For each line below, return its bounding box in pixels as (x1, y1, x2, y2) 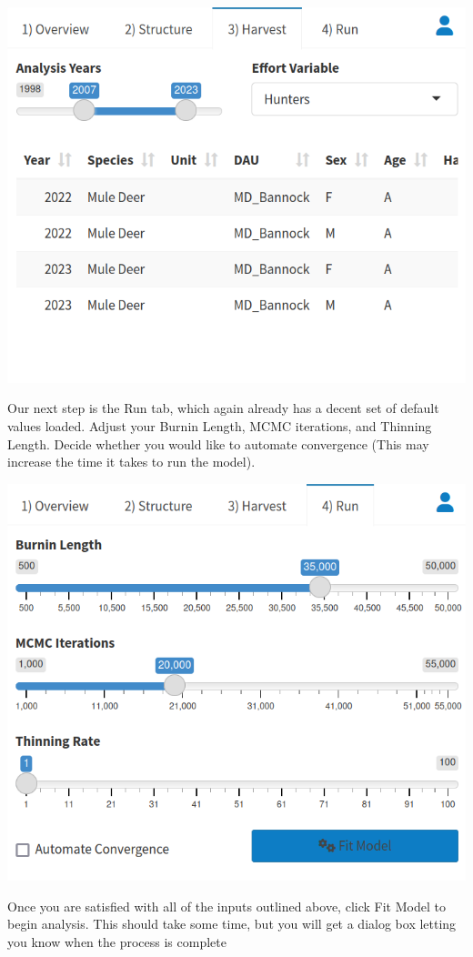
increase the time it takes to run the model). (7, 452, 256, 471)
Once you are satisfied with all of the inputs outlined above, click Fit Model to (7, 896, 446, 915)
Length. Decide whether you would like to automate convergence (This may (7, 434, 429, 453)
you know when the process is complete (7, 932, 226, 951)
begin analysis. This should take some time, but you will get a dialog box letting (7, 914, 457, 933)
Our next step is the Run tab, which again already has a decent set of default (7, 398, 439, 418)
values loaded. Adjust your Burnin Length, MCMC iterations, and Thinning (7, 417, 432, 435)
